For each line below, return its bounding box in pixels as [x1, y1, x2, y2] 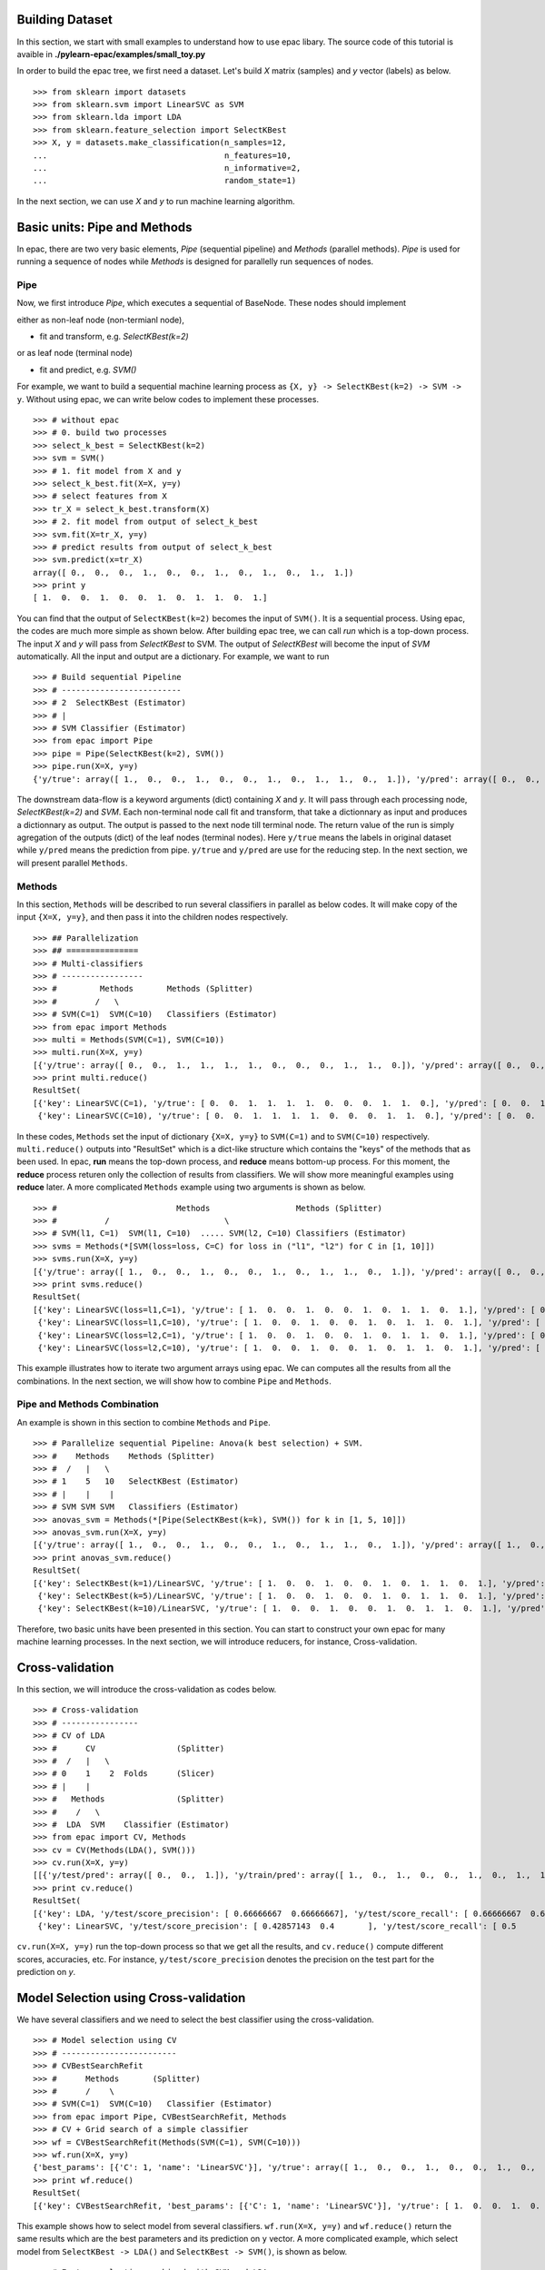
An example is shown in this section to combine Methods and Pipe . [16, 1416, 272, 1427]
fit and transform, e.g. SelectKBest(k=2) [39, 331, 190, 342]
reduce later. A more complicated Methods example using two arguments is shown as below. [16, 1181, 366, 1193]
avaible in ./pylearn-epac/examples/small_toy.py [16, 48, 206, 59]
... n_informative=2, [33, 163, 302, 173]
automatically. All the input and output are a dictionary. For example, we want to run [16, 651, 330, 662]
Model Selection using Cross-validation [16, 1990, 246, 2006]
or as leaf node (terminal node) [16, 348, 134, 359]
